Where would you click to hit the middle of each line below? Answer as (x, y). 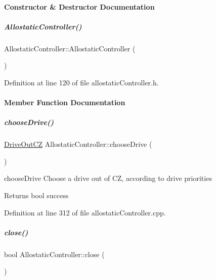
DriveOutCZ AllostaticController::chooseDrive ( (78, 144)
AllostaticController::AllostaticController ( (70, 48)
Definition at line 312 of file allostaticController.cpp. (85, 212)
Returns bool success (36, 195)
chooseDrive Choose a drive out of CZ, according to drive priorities (108, 178)
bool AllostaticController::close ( (54, 254)
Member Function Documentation (65, 102)
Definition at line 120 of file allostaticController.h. (81, 82)
